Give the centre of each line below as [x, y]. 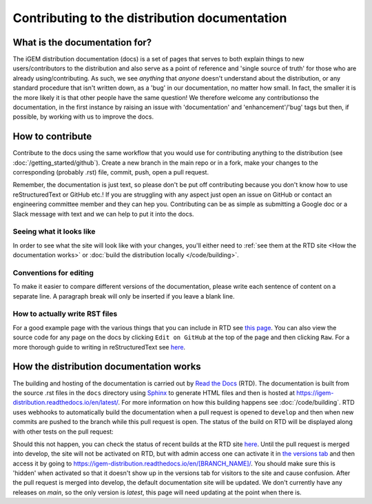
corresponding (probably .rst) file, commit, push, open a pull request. [111, 172]
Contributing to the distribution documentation [150, 18]
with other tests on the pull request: [63, 432]
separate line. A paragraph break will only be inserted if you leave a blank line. [124, 296]
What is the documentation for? [82, 42]
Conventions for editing [53, 272]
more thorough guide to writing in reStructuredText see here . [99, 347]
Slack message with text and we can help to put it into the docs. [103, 214]
